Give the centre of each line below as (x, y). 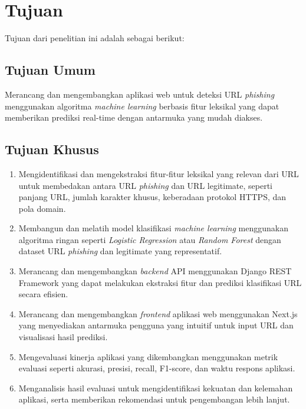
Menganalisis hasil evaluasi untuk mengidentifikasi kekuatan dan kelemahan (156, 388)
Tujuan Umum (50, 70)
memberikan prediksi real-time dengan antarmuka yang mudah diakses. (134, 117)
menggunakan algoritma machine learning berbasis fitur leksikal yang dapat (142, 106)
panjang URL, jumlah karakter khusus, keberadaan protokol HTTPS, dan (152, 197)
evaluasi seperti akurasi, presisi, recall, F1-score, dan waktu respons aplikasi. (157, 368)
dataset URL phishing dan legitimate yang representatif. (120, 251)
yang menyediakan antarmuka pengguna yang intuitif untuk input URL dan (156, 325)
